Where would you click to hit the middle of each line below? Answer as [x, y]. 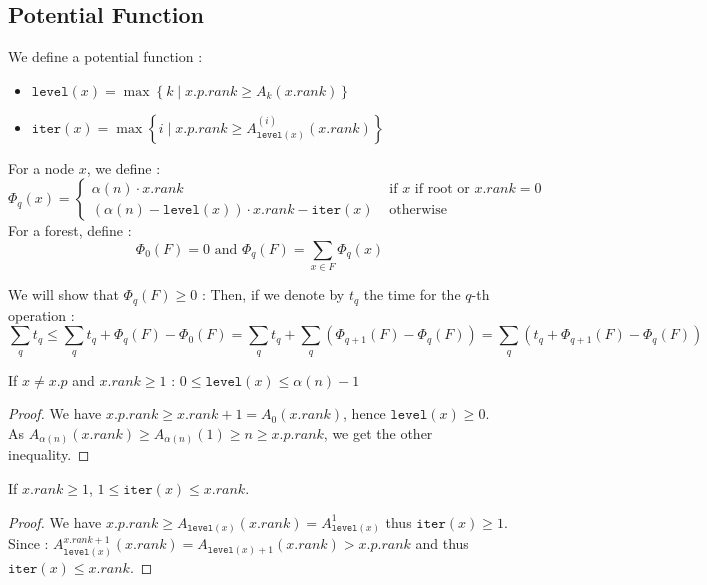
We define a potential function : [105, 56]
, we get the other [378, 432]
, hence [364, 413]
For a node [41, 167]
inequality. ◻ [49, 454]
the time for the [412, 294]
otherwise [418, 209]
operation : [41, 314]
